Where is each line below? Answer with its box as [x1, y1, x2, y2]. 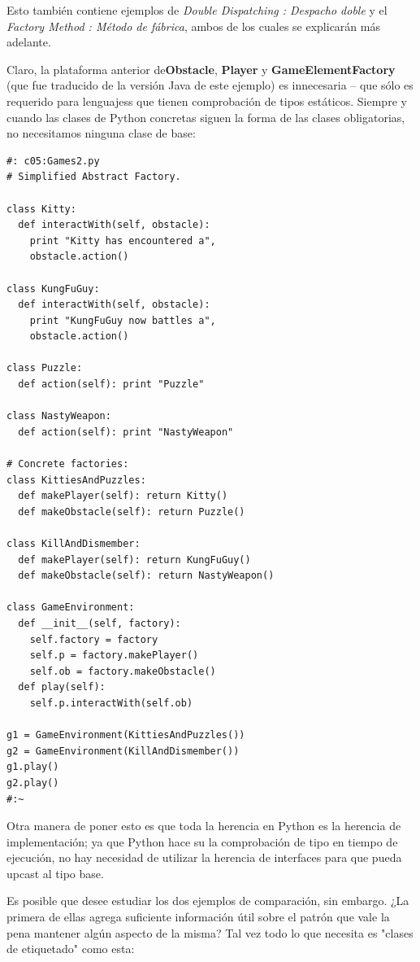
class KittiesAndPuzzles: [6, 474, 146, 486]
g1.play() [6, 761, 59, 773]
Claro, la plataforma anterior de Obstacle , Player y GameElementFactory [6, 60, 396, 77]
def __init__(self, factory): [18, 617, 181, 629]
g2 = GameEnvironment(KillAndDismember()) [6, 745, 240, 757]
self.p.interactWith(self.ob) [29, 697, 193, 709]
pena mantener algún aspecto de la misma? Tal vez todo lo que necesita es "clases [6, 924, 414, 941]
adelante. [6, 33, 51, 50]
